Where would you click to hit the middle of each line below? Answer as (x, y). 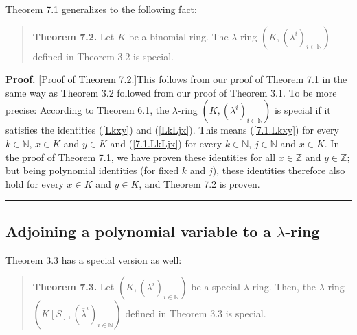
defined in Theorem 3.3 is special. (196, 313)
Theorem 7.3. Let (73, 287)
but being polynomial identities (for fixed (92, 170)
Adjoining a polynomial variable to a (138, 231)
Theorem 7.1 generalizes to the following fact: (101, 9)
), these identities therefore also (279, 170)
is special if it (302, 110)
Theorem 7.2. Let (73, 36)
